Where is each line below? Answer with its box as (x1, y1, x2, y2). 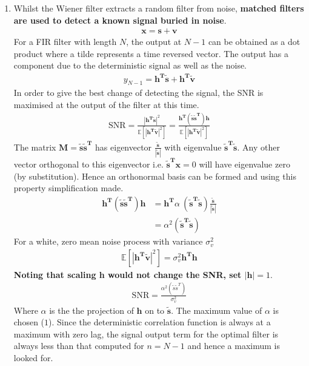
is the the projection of (49, 303, 134, 316)
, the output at (126, 35, 182, 48)
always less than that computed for (13, 339, 144, 352)
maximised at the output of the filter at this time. (13, 98, 199, 110)
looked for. (13, 351, 53, 364)
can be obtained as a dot (208, 35, 301, 48)
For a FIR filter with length (13, 35, 117, 48)
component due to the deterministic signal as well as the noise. (13, 59, 247, 72)
